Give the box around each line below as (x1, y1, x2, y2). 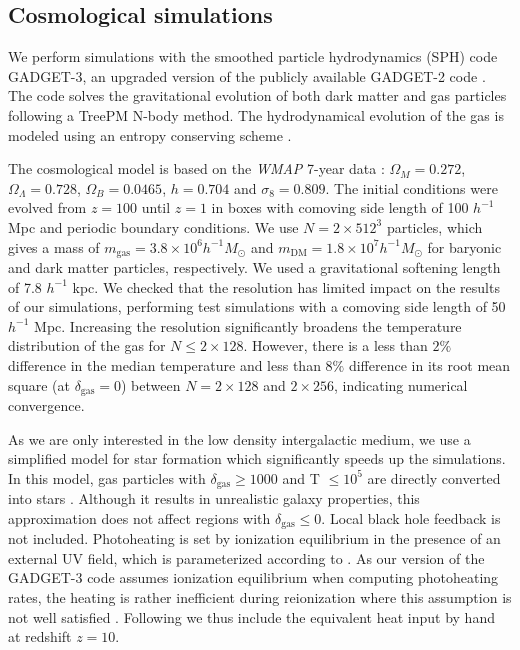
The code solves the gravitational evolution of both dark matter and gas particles (8, 85, 507, 106)
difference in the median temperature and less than (8, 354, 321, 375)
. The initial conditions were (325, 177, 498, 198)
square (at (8, 374, 70, 395)
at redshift (8, 626, 72, 647)
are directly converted (367, 467, 501, 488)
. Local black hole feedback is (321, 507, 501, 528)
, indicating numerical (334, 374, 468, 395)
